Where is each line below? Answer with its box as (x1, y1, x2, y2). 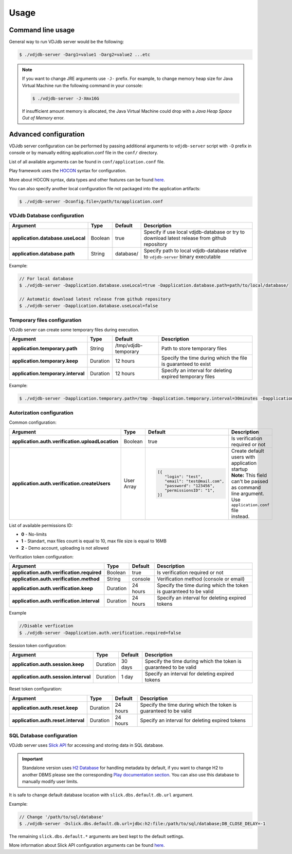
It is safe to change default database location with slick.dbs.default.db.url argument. (9, 792, 194, 798)
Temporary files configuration (9, 317, 82, 323)
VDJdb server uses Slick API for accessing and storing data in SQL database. (9, 742, 164, 748)
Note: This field (231, 472, 267, 478)
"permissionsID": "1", (164, 488, 215, 493)
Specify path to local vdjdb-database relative (144, 247, 247, 254)
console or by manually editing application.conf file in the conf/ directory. (9, 150, 158, 156)
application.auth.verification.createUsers (12, 480, 110, 487)
